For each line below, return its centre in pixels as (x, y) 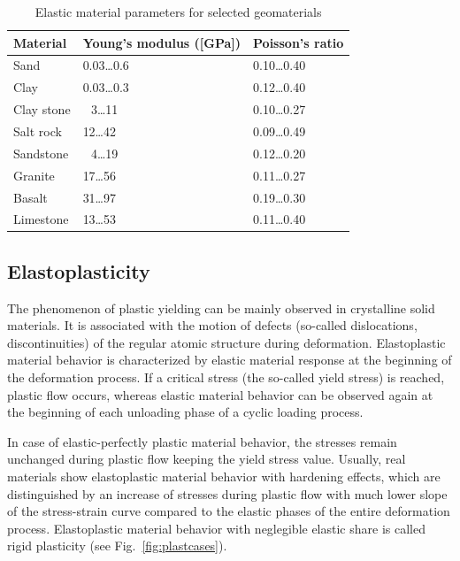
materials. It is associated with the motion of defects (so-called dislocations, (212, 325)
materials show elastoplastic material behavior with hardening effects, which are (224, 476)
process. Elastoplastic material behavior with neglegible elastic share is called (216, 528)
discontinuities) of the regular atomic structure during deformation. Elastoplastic (226, 342)
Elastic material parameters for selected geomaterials (178, 12)
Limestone (41, 219)
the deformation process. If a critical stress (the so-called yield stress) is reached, (226, 377)
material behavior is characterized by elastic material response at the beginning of (230, 360)
